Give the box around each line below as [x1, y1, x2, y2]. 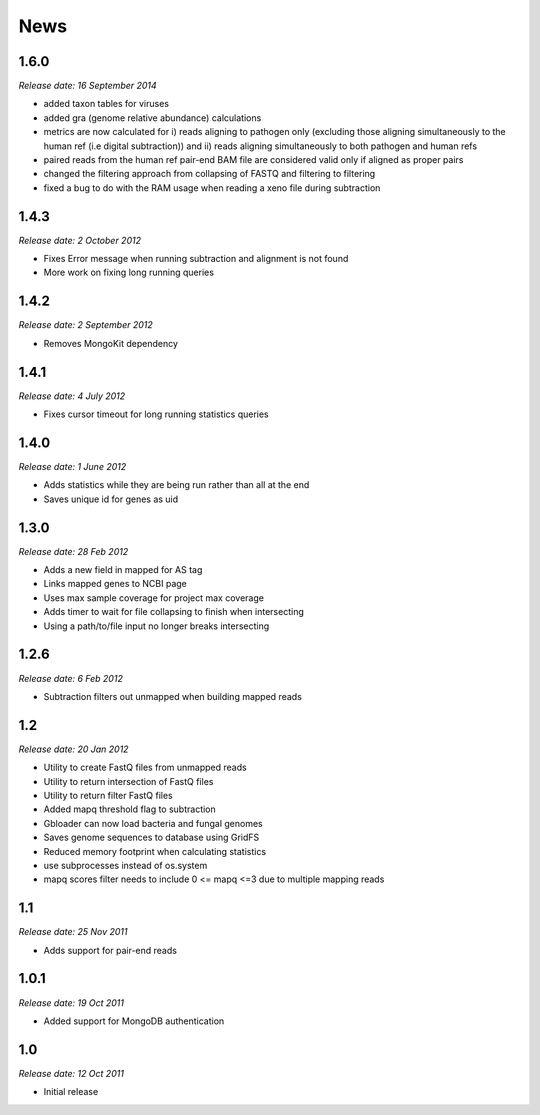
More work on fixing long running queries [43, 266, 215, 279]
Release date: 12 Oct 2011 [18, 1067, 125, 1079]
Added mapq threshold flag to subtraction [43, 803, 217, 815]
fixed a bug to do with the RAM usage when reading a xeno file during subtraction [43, 181, 381, 194]
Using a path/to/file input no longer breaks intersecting [43, 620, 270, 632]
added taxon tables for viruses [43, 98, 170, 110]
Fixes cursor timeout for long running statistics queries [43, 408, 269, 420]
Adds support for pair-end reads [43, 944, 177, 956]
